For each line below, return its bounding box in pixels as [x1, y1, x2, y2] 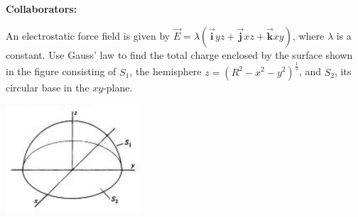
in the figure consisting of [6, 64, 116, 79]
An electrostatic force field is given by [6, 28, 170, 43]
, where [292, 28, 325, 43]
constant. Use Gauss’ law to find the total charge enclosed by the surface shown [6, 47, 353, 62]
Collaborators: [6, 1, 77, 16]
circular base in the [6, 79, 89, 94]
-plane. [103, 79, 133, 94]
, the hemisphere [129, 64, 202, 79]
